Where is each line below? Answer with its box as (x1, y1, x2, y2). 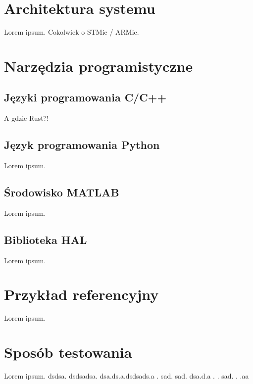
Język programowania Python (4, 137, 160, 152)
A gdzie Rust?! (4, 113, 49, 123)
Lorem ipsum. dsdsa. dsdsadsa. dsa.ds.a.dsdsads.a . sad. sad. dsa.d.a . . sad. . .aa (4, 371, 249, 381)
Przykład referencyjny (4, 284, 159, 304)
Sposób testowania (4, 342, 132, 362)
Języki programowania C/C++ (4, 90, 167, 105)
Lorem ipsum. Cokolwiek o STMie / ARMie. (4, 27, 139, 37)
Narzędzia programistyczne (4, 55, 193, 76)
